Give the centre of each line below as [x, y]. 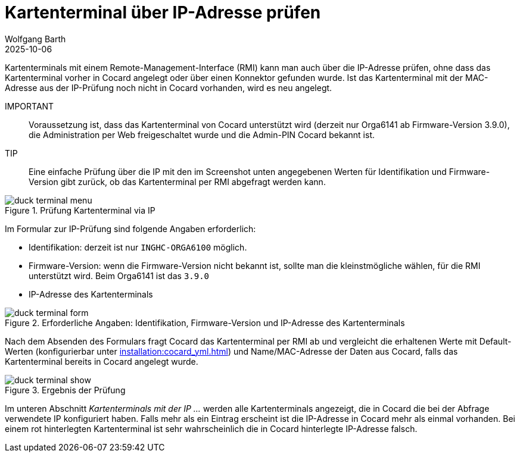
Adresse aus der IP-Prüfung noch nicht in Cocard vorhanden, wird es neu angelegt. [169, 87]
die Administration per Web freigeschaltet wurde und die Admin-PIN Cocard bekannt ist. [202, 134]
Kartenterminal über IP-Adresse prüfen [163, 12]
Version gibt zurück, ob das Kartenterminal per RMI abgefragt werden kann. [177, 181]
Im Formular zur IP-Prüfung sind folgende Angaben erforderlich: [130, 228]
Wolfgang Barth [35, 39]
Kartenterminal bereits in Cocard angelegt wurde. [102, 361]
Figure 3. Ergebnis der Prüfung [65, 390]
